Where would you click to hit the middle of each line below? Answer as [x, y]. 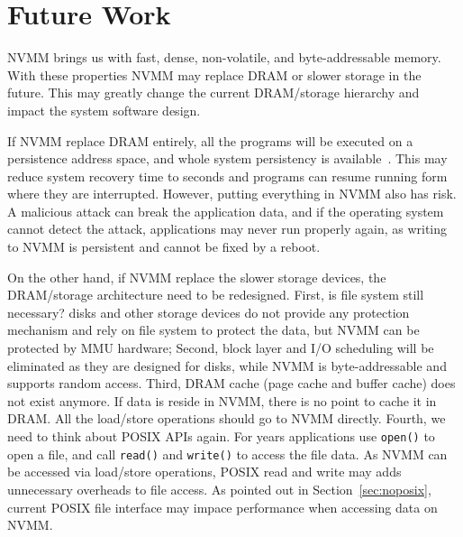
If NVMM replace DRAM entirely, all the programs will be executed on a [210, 140]
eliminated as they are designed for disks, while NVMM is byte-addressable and [227, 365]
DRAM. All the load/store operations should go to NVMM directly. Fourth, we [227, 418]
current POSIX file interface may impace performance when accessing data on [222, 507]
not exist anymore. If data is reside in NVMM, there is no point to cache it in [222, 400]
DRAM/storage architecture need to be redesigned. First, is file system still [216, 295]
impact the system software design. [104, 110]
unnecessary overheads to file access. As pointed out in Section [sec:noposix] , [219, 489]
